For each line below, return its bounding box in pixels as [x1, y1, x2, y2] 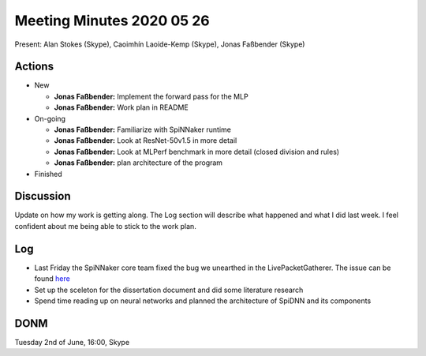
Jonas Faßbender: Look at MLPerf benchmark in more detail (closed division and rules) [54, 147, 339, 156]
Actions [14, 60, 54, 73]
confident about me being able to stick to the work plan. [14, 221, 196, 230]
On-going [34, 114, 66, 123]
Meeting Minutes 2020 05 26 [14, 12, 210, 29]
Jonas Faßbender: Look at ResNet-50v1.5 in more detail [54, 136, 237, 145]
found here [34, 274, 70, 283]
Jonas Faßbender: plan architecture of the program [54, 158, 223, 167]
